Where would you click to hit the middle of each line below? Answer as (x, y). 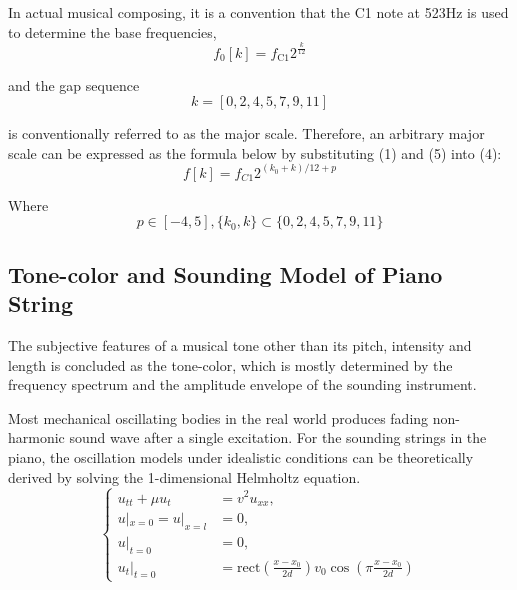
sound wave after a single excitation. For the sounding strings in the (278, 437)
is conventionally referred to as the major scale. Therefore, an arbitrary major (246, 133)
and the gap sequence (74, 84)
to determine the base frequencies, (112, 31)
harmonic (36, 437)
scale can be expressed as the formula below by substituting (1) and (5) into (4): (255, 152)
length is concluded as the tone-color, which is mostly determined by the (230, 364)
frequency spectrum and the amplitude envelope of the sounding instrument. (242, 384)
